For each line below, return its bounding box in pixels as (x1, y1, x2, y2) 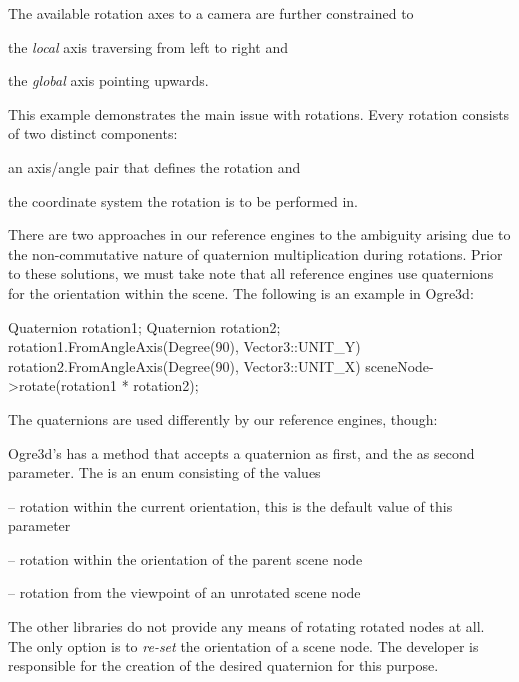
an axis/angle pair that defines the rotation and (8, 156, 301, 177)
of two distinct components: (8, 123, 178, 144)
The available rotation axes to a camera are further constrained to (8, 3, 414, 23)
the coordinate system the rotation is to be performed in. (8, 190, 358, 211)
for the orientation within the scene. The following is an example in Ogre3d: (8, 282, 474, 303)
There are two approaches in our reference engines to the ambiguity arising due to (8, 224, 511, 245)
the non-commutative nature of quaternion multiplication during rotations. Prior (8, 243, 503, 264)
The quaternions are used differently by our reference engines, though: (8, 408, 438, 429)
